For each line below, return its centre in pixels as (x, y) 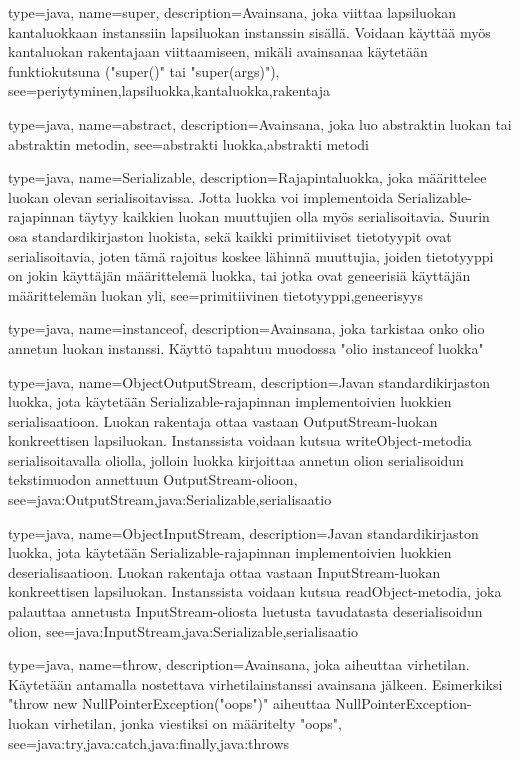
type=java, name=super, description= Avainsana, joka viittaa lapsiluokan (232, 12)
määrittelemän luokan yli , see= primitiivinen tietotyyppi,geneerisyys (215, 294)
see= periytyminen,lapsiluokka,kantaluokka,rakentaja (169, 90)
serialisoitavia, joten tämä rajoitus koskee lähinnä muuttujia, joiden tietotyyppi (251, 255)
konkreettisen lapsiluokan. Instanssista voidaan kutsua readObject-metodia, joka (255, 591)
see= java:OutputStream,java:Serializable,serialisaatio (170, 499)
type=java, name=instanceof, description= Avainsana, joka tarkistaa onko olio (246, 328)
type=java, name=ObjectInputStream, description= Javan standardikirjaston (243, 532)
